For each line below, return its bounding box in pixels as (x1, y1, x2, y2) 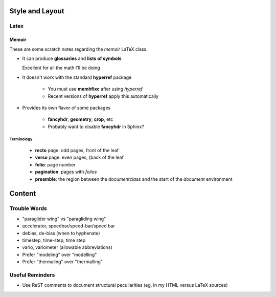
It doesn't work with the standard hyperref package (22, 74, 132, 80)
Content (9, 189, 36, 198)
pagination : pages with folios (35, 169, 97, 175)
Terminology (9, 137, 33, 142)
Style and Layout (9, 7, 64, 15)
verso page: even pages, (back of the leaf (35, 154, 124, 161)
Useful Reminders (9, 271, 55, 279)
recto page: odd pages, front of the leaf (35, 147, 119, 154)
